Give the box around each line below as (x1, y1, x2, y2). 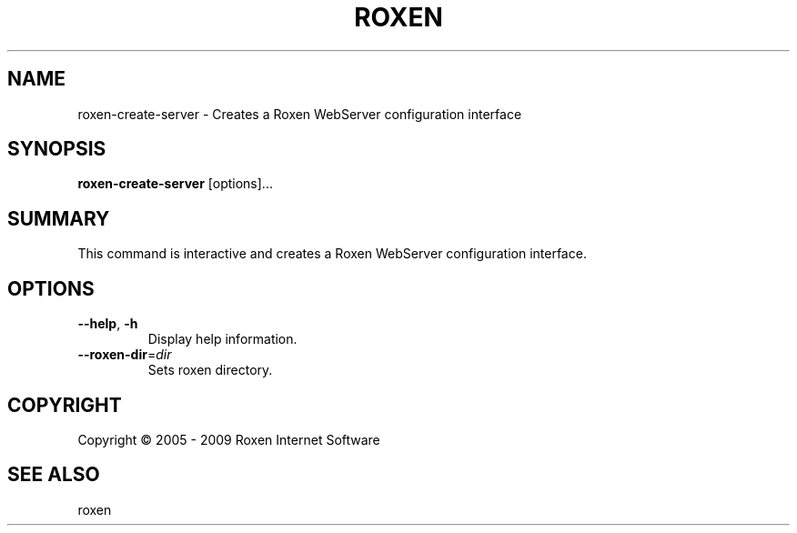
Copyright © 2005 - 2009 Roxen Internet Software (77, 431, 380, 448)
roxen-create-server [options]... (77, 176, 273, 192)
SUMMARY (7, 206, 110, 230)
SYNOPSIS (7, 137, 106, 161)
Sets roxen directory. (147, 362, 273, 378)
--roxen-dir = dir (77, 347, 172, 363)
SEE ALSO (7, 463, 100, 487)
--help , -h (77, 316, 138, 332)
